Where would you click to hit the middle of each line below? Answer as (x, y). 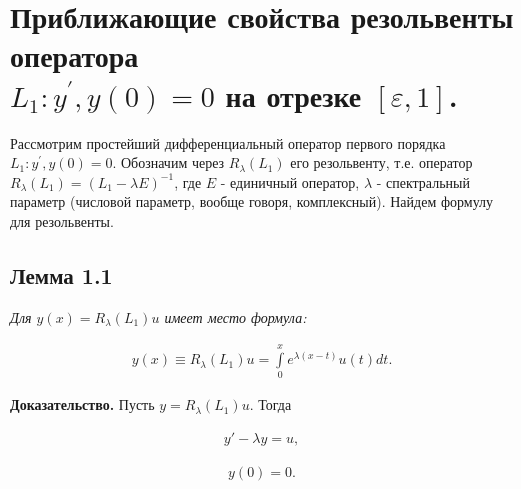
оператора (74, 55)
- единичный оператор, (290, 181)
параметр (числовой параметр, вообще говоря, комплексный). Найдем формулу (252, 201)
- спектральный (423, 181)
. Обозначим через (168, 162)
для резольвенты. (62, 220)
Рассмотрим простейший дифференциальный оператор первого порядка (228, 142)
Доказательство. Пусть (82, 404)
